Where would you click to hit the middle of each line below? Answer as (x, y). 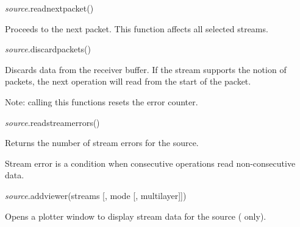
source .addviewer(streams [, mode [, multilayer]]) (96, 195)
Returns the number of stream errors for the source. (102, 143)
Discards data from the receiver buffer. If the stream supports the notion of (146, 69)
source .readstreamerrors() (52, 122)
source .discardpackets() (48, 49)
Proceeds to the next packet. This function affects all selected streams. (137, 28)
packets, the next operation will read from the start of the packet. (128, 81)
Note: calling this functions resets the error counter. (102, 101)
